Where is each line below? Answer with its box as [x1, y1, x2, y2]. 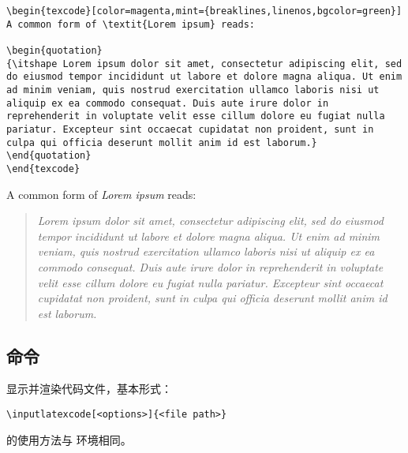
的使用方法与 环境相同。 [6, 431, 132, 447]
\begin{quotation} [6, 44, 103, 56]
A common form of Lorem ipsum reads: [6, 185, 197, 202]
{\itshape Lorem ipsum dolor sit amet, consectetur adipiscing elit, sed [6, 58, 402, 69]
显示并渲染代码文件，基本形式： [6, 380, 172, 397]
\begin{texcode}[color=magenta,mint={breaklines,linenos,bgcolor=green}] [6, 6, 402, 17]
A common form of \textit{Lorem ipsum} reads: [6, 18, 255, 30]
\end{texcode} [6, 163, 80, 174]
